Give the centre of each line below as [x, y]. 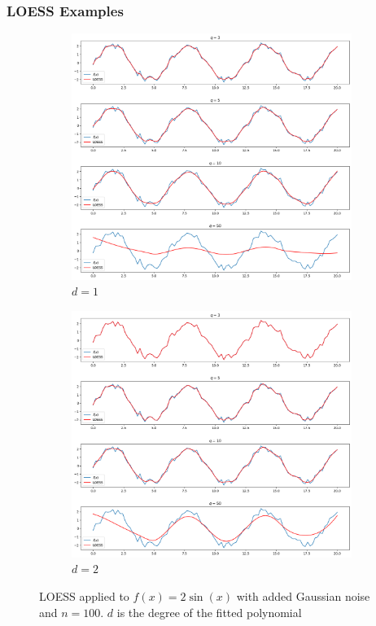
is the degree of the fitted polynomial [209, 612]
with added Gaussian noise [303, 595]
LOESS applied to [84, 595]
